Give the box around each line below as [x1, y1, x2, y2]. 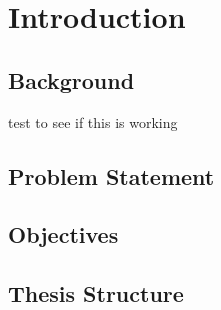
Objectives [8, 219, 119, 250]
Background [8, 64, 135, 95]
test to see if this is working [8, 111, 178, 132]
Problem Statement [8, 160, 215, 191]
